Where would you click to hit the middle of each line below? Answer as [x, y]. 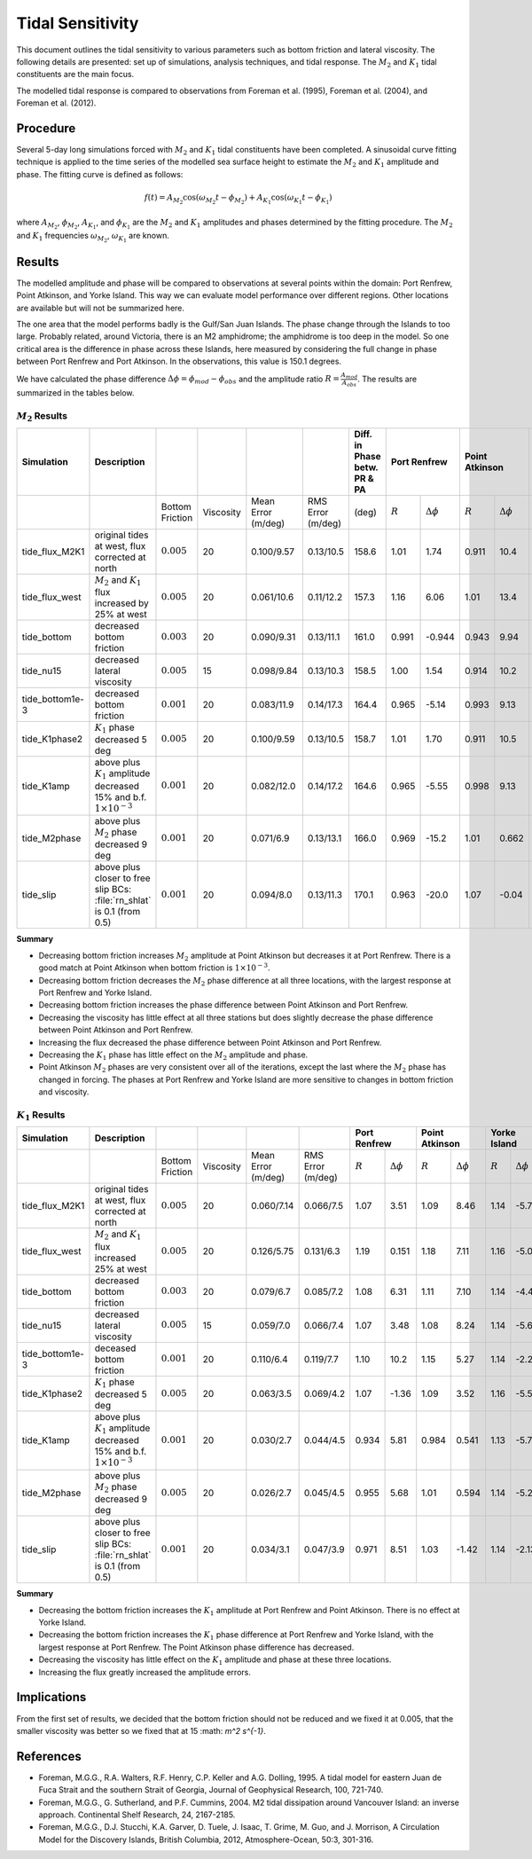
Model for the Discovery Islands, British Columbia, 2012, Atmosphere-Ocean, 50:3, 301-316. [206, 1839]
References [49, 1756]
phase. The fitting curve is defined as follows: [100, 174]
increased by [122, 603]
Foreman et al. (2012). [56, 103]
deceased [115, 1348]
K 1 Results [41, 1116]
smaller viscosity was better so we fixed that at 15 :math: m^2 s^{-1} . [141, 1730]
